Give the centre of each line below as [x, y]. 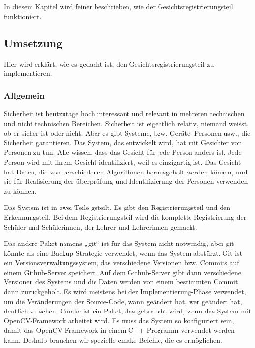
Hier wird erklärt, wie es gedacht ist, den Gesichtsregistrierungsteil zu [109, 63]
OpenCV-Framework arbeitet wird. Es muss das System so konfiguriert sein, [119, 320]
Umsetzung [33, 43]
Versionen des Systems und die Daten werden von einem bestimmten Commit [121, 282]
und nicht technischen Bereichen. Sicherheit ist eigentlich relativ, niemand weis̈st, [127, 123]
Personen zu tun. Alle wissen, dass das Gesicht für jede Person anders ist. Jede [123, 152]
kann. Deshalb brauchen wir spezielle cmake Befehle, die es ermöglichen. [113, 340]
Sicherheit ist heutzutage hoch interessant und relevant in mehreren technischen [124, 113]
